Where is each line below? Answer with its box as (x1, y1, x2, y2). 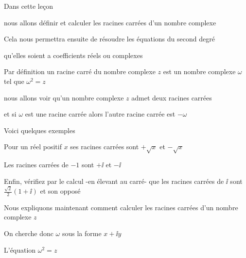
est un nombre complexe (163, 66, 236, 77)
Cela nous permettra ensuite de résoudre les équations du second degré (4, 34, 215, 44)
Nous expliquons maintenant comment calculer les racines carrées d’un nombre (4, 202, 238, 212)
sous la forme (62, 228, 102, 238)
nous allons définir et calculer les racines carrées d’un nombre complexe (4, 17, 216, 27)
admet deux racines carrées (131, 92, 212, 102)
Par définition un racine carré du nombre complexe (4, 66, 156, 77)
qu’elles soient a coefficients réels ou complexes (4, 50, 143, 60)
